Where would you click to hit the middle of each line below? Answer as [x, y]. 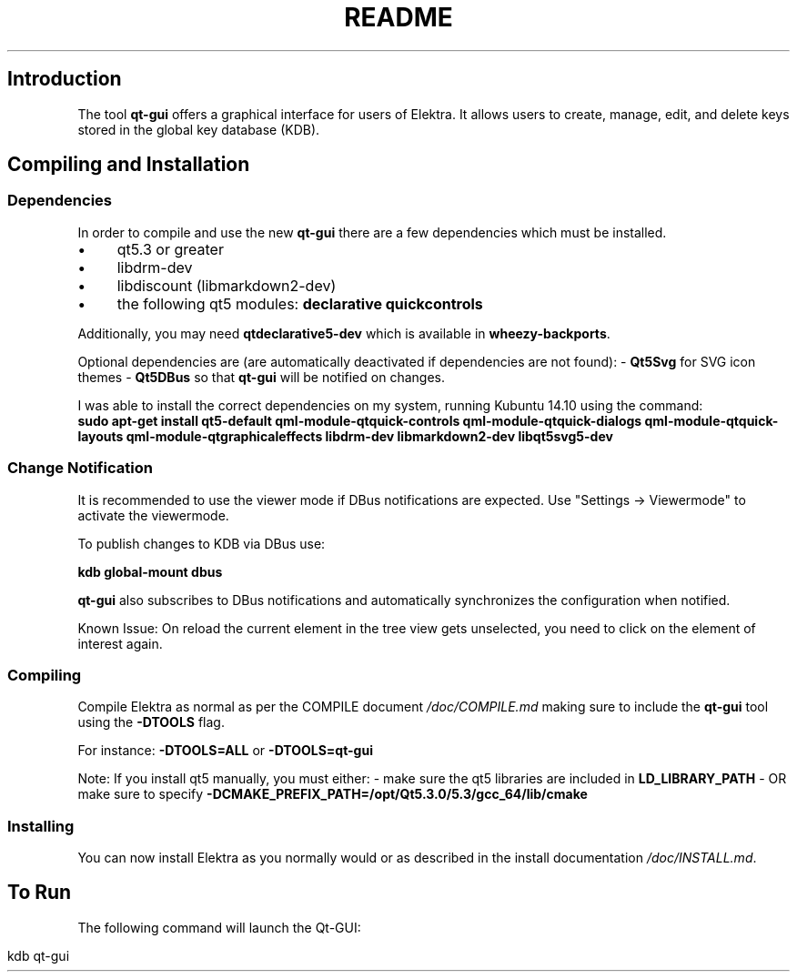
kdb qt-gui [39, 955]
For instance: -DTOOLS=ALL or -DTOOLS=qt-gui [225, 751]
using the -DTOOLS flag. [151, 722]
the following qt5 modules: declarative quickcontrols [300, 303]
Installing [41, 826]
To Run [40, 893]
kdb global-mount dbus [150, 571]
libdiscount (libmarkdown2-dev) [227, 285]
